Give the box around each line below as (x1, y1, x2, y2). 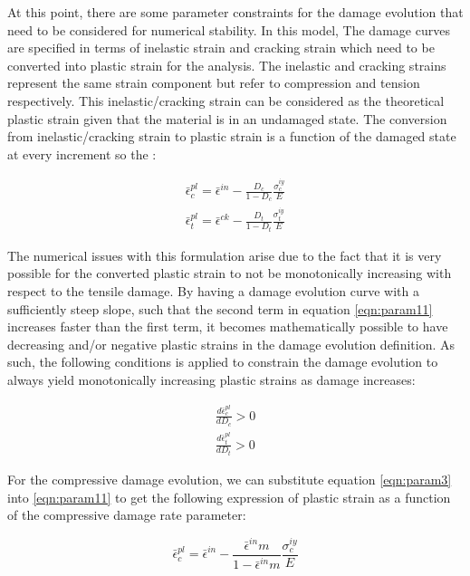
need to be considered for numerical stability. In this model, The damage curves (7, 20, 450, 39)
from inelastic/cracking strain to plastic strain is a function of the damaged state (7, 127, 456, 146)
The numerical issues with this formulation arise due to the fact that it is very (7, 245, 442, 264)
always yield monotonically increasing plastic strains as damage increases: (7, 370, 416, 389)
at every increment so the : (7, 144, 157, 163)
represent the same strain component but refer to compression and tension (7, 73, 420, 92)
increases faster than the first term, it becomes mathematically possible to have (7, 317, 448, 336)
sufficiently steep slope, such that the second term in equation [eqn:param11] (7, 299, 433, 318)
